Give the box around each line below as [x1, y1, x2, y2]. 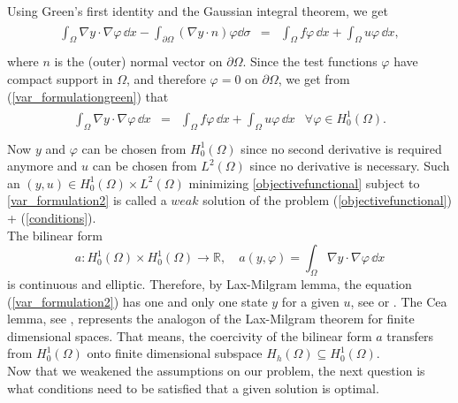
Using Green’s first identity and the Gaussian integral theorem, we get [7, 2, 388, 19]
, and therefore [126, 70, 206, 88]
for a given [281, 292, 340, 310]
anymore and [7, 156, 78, 175]
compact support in [7, 70, 113, 88]
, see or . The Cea [350, 292, 447, 310]
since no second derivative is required [240, 139, 442, 157]
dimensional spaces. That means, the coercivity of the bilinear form [7, 326, 372, 345]
